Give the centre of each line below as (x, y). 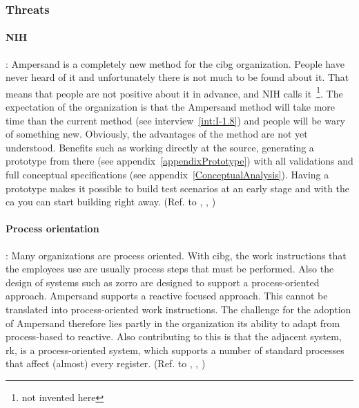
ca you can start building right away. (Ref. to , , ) (111, 202)
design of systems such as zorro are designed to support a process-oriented (163, 282)
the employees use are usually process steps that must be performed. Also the (170, 269)
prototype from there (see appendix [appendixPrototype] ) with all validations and (179, 161)
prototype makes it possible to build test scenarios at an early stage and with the (178, 188)
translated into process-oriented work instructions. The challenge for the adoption (178, 309)
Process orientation (52, 229)
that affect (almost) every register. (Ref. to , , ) (106, 363)
